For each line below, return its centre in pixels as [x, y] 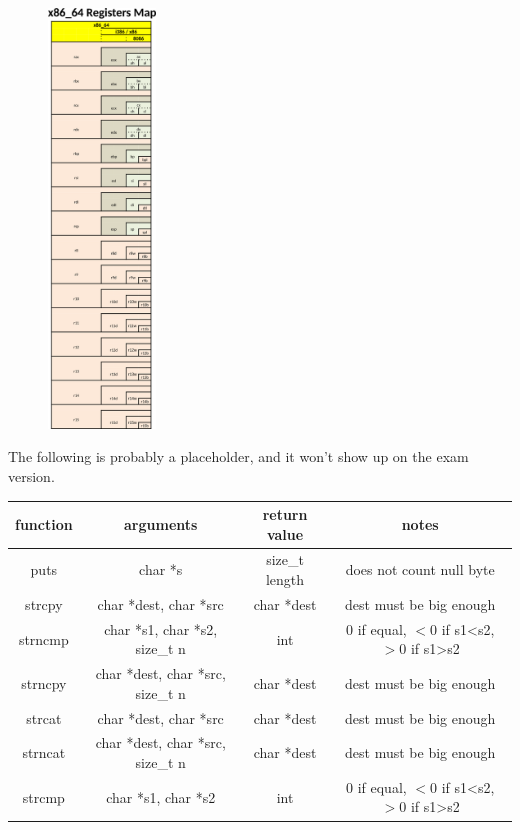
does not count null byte [420, 569]
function [44, 523]
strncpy [44, 682]
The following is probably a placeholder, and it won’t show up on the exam [238, 456]
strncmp [43, 638]
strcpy [44, 603]
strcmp [43, 796]
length [285, 579]
